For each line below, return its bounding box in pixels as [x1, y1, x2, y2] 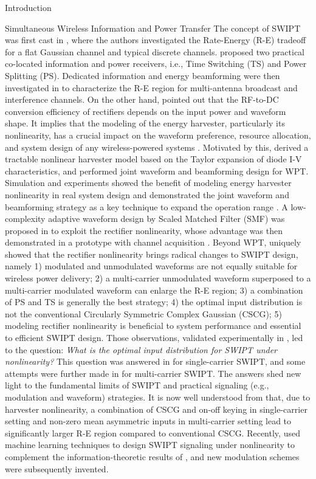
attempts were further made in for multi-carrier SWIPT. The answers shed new [5, 367, 301, 379]
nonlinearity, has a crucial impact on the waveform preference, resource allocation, [5, 128, 311, 141]
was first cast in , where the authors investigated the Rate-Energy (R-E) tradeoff [5, 33, 306, 46]
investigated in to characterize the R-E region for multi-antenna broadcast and [5, 81, 298, 94]
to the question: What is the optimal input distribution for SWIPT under [5, 343, 278, 356]
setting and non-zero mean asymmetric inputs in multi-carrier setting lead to [5, 415, 292, 427]
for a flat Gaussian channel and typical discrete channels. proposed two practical [5, 45, 304, 58]
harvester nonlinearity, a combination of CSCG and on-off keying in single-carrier [5, 402, 307, 415]
